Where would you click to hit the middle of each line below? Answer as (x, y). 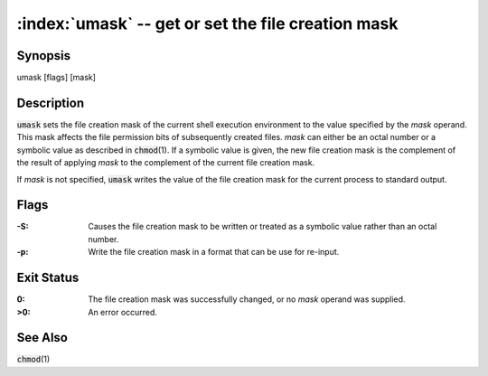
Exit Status (48, 278)
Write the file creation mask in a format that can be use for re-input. (214, 252)
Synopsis (44, 56)
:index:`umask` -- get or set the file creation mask (207, 23)
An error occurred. (123, 312)
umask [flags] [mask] (56, 78)
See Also (42, 338)
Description (51, 103)
